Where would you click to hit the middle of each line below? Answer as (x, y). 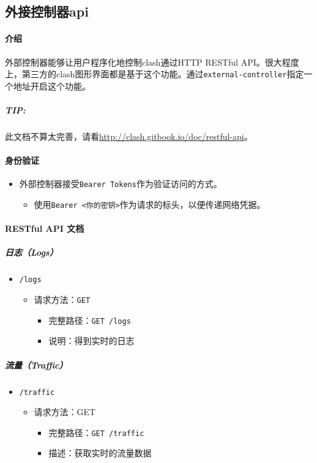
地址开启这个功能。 (52, 86)
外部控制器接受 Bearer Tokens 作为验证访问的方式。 (121, 184)
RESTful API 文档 (45, 228)
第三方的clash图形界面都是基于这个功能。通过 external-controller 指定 (163, 74)
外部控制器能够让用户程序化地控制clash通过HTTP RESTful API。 (135, 62)
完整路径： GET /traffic (96, 432)
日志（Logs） (32, 252)
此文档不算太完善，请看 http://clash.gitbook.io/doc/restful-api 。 (129, 136)
